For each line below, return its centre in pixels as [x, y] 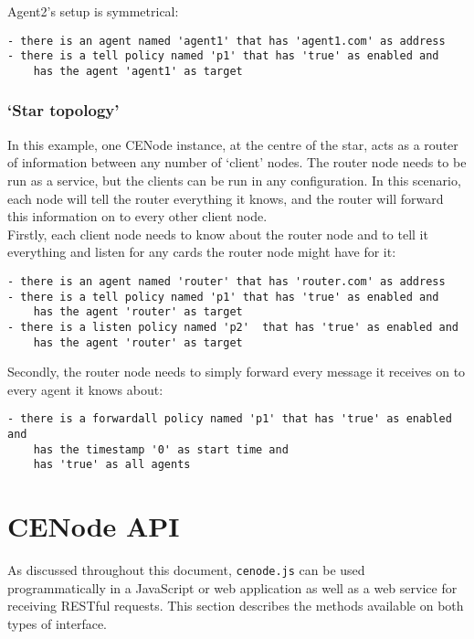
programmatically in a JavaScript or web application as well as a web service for [232, 587]
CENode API [94, 526]
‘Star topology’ [63, 110]
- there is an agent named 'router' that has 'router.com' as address [226, 281]
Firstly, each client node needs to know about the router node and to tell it [218, 234]
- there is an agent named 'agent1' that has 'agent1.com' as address [226, 41]
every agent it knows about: [85, 389]
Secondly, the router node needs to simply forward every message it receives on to [237, 372]
